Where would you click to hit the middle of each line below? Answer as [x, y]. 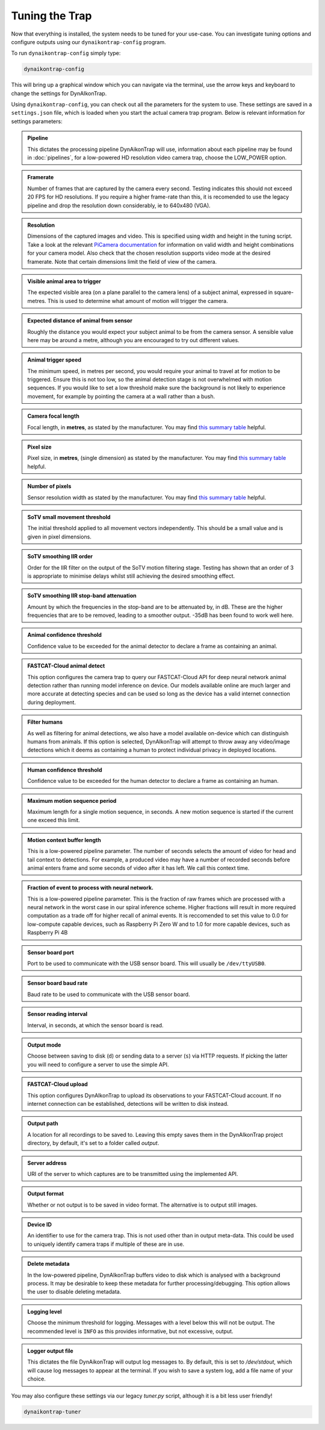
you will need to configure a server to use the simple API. [98, 1064]
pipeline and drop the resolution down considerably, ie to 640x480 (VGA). [119, 205]
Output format [46, 1194]
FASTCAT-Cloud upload [58, 1084]
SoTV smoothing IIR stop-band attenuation [82, 596]
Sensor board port [51, 952]
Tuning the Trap [51, 16]
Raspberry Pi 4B [48, 933]
